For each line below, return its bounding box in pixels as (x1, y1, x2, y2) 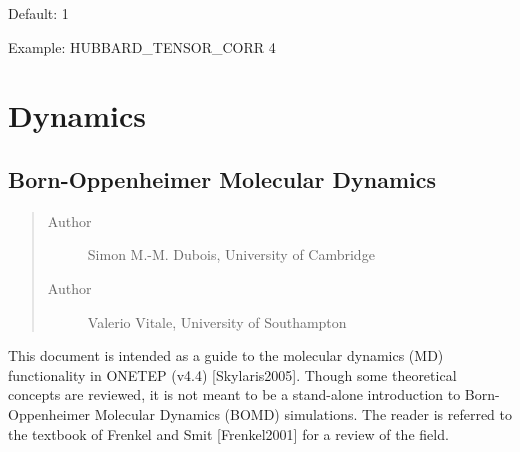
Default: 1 (8, 3, 69, 23)
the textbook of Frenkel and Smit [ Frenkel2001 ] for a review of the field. (8, 423, 449, 444)
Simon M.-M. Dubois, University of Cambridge (87, 244, 375, 265)
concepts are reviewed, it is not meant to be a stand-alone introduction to (8, 384, 461, 405)
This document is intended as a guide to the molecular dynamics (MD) (8, 345, 444, 366)
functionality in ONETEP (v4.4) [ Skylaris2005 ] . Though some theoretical (8, 364, 457, 385)
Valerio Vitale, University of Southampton (87, 311, 347, 332)
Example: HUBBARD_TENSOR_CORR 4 (8, 36, 276, 57)
